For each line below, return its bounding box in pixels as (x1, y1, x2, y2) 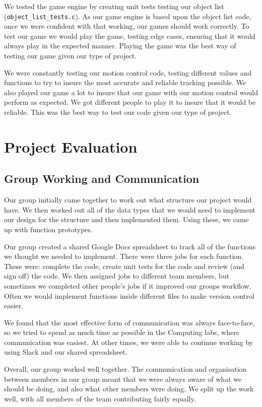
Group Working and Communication (4, 171, 200, 186)
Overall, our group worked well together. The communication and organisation (4, 364, 247, 374)
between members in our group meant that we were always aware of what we (4, 373, 242, 384)
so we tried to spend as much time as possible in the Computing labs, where (4, 327, 239, 337)
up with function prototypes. (4, 224, 93, 234)
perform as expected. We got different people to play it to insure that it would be (4, 97, 256, 107)
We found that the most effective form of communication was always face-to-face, (4, 317, 255, 327)
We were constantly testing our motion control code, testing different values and (4, 67, 252, 78)
